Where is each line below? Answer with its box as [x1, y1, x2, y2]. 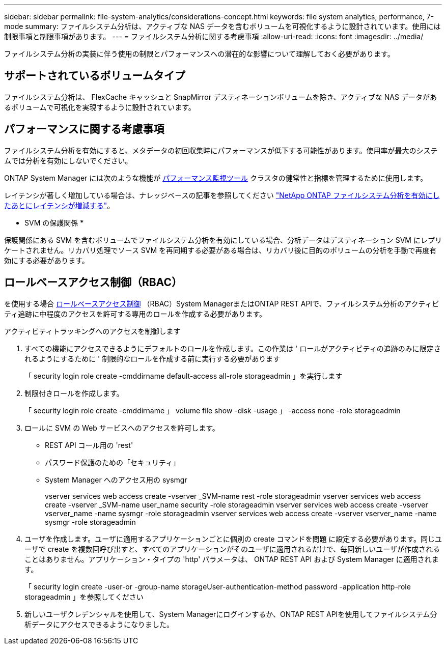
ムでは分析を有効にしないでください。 [4, 156, 132, 165]
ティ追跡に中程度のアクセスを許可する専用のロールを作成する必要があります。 [4, 309, 267, 318]
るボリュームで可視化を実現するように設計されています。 [4, 102, 196, 111]
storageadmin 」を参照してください [24, 592, 144, 601]
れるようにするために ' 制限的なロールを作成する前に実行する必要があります [24, 354, 281, 363]
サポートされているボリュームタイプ [4, 69, 185, 82]
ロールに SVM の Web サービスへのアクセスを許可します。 [24, 423, 219, 432]
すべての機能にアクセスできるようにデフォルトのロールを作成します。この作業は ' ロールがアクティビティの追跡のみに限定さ [24, 344, 441, 353]
